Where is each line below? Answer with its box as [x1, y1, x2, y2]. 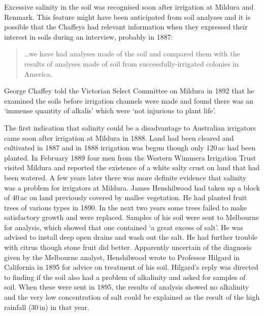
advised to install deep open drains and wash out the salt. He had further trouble [4, 232, 257, 242]
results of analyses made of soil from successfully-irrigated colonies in [24, 58, 239, 69]
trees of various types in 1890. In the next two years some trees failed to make [4, 202, 247, 212]
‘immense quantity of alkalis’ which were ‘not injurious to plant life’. [4, 105, 216, 116]
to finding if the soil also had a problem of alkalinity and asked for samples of [4, 271, 246, 282]
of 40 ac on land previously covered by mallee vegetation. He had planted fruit [4, 192, 247, 203]
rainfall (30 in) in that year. [4, 301, 89, 312]
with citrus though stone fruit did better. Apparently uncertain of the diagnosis [4, 242, 252, 252]
